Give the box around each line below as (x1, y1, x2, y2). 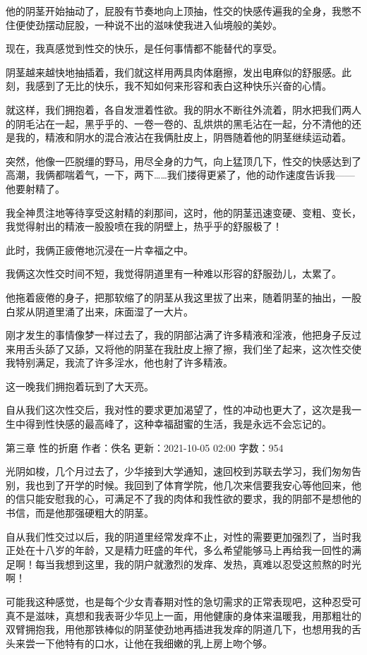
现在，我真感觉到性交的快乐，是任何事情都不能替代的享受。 (6, 41, 282, 56)
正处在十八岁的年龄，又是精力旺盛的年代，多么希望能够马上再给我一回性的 (6, 543, 351, 558)
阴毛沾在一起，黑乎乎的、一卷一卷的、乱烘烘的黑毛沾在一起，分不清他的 (15, 116, 351, 131)
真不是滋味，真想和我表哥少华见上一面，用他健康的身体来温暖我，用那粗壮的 (6, 608, 361, 623)
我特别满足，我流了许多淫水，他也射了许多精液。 (6, 355, 233, 370)
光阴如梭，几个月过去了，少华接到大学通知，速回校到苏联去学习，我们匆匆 (6, 464, 351, 479)
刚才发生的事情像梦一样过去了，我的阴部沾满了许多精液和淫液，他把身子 (6, 327, 342, 342)
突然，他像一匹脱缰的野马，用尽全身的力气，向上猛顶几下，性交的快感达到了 (6, 153, 361, 168)
